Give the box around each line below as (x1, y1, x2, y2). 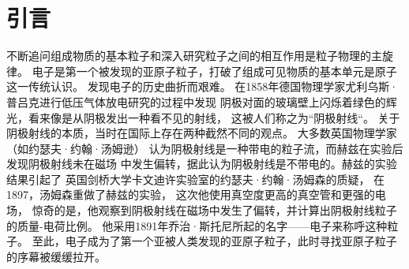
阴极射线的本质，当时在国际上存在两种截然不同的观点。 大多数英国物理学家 (6, 125, 397, 141)
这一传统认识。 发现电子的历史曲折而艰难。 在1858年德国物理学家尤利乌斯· (6, 78, 399, 95)
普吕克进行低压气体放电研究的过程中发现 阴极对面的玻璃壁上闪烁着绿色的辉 (6, 93, 397, 110)
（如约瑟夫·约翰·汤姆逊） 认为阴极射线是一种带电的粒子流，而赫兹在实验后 (6, 140, 403, 156)
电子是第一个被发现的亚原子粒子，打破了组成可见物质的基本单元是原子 (32, 62, 397, 79)
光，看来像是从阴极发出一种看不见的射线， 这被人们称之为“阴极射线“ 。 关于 (6, 109, 400, 125)
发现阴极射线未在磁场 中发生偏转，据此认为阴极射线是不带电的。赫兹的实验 (6, 155, 397, 172)
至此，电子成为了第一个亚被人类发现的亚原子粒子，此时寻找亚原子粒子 (32, 233, 397, 249)
